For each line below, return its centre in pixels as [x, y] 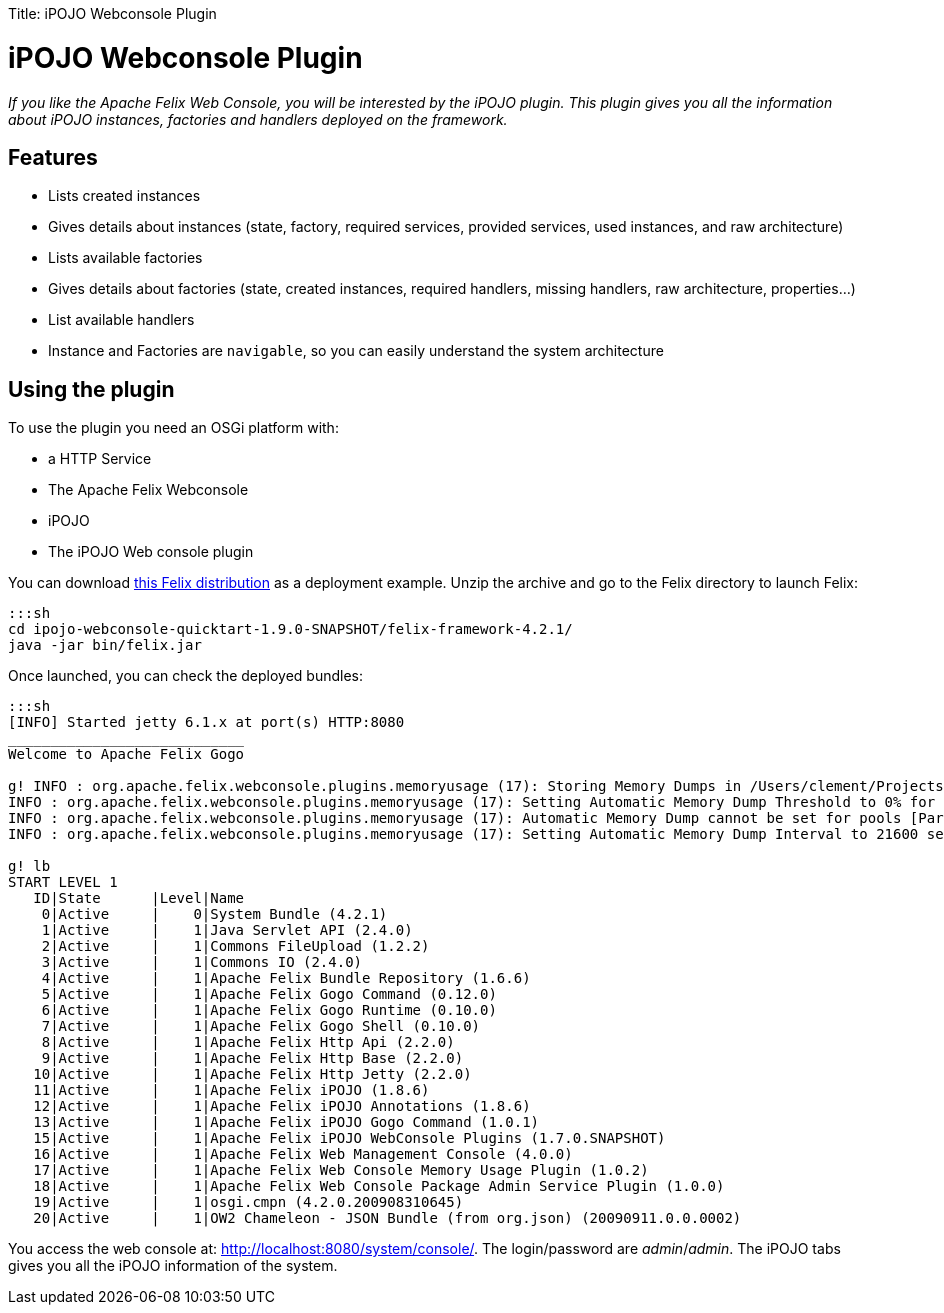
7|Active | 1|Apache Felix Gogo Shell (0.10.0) [261, 1026]
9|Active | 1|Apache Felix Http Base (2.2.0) [252, 1058]
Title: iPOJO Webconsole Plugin [112, 13]
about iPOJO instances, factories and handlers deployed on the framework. [258, 119]
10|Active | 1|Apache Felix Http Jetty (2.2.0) [252, 1074]
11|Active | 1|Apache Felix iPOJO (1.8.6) [231, 1090]
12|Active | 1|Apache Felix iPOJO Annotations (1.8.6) [282, 1106]
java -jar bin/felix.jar [105, 645]
